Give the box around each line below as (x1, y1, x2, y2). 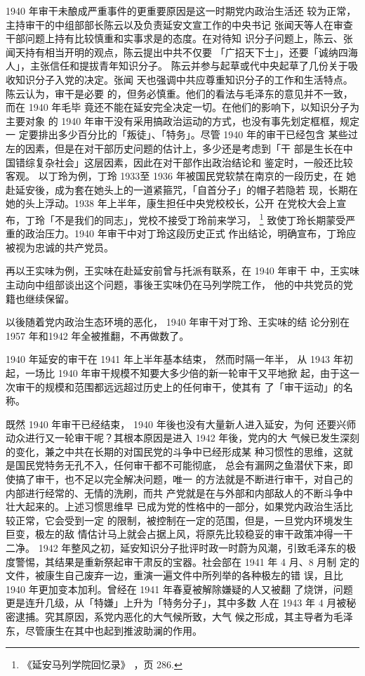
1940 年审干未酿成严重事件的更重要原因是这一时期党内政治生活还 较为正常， (6, 4, 357, 18)
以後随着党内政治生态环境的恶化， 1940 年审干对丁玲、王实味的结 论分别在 (6, 314, 350, 329)
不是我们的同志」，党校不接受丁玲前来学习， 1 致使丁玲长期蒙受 (54, 210, 346, 227)
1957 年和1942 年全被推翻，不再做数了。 (6, 328, 190, 343)
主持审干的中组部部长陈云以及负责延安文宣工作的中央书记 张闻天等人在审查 (6, 17, 353, 32)
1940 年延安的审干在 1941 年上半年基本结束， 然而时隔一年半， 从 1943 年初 (6, 352, 353, 366)
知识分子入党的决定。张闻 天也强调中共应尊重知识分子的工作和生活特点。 (15, 72, 353, 86)
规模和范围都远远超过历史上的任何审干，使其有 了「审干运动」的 (44, 379, 343, 394)
